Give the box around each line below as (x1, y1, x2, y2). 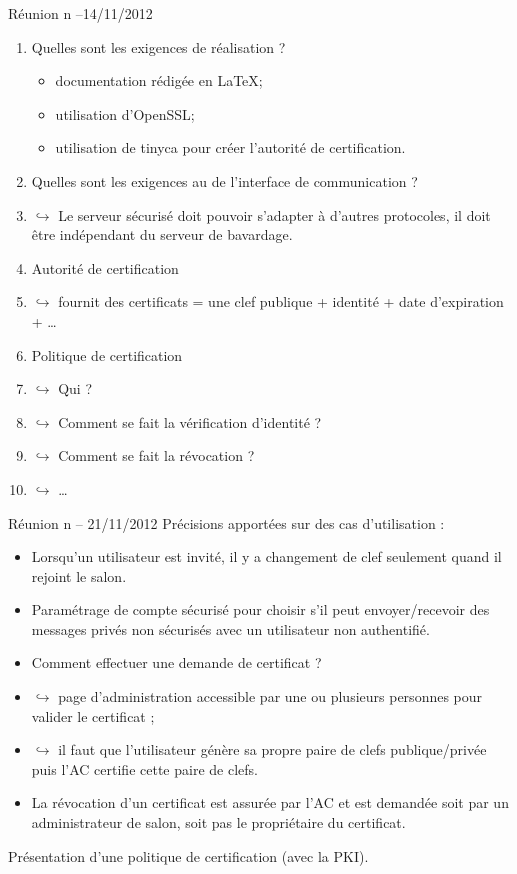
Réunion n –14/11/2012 (8, 3, 153, 23)
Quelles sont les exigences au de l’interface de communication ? (31, 170, 418, 191)
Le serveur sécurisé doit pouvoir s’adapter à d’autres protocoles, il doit (58, 204, 491, 225)
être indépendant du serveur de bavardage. (31, 224, 293, 245)
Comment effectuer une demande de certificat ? (31, 652, 322, 673)
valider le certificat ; (31, 705, 155, 726)
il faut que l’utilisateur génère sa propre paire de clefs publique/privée (58, 739, 487, 760)
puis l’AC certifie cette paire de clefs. (31, 758, 258, 779)
